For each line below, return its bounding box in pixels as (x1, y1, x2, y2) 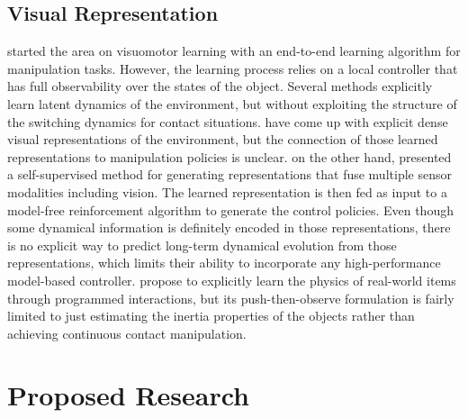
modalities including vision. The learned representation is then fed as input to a (7, 182, 447, 201)
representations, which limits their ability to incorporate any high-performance (7, 253, 441, 272)
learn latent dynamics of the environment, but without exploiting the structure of (7, 94, 457, 113)
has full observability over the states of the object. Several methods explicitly (7, 77, 433, 95)
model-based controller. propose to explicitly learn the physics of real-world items (7, 270, 456, 289)
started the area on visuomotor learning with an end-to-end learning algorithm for (7, 41, 461, 60)
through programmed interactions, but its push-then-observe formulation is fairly (7, 288, 454, 307)
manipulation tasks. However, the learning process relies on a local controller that (7, 59, 458, 77)
